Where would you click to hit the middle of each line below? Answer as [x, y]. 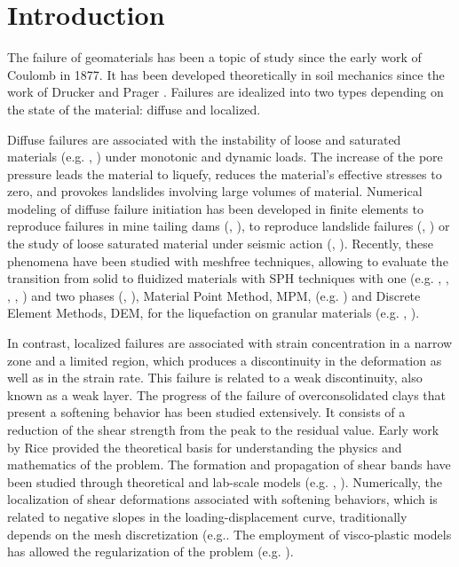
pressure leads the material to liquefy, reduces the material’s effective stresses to [225, 173]
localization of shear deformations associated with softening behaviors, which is [222, 499]
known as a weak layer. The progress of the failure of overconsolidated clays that [227, 394]
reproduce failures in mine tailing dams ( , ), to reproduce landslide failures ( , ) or [229, 226]
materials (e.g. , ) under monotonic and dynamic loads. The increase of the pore [225, 157]
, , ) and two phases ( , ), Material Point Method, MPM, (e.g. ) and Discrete [214, 295]
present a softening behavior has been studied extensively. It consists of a [206, 412]
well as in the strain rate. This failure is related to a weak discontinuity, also [215, 378]
